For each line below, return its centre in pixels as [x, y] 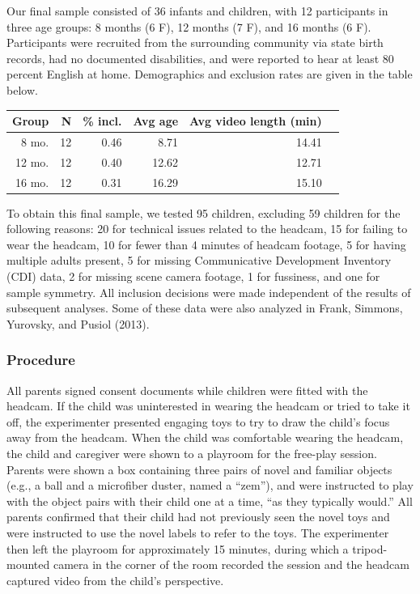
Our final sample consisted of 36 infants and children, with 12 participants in [197, 11]
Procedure [41, 360]
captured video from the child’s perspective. [115, 580]
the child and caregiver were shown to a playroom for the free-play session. [192, 454]
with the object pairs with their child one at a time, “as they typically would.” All [210, 501]
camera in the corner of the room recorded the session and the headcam [231, 564]
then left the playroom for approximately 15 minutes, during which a [178, 548]
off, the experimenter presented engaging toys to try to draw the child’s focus [198, 421]
